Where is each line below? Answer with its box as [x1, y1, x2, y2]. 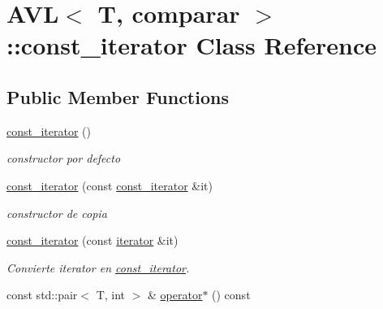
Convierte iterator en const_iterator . [6, 259, 190, 276]
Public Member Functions [6, 84, 229, 109]
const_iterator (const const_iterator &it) [6, 176, 213, 194]
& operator [148, 286, 203, 303]
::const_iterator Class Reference [6, 28, 377, 62]
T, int [96, 286, 126, 303]
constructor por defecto [6, 150, 121, 167]
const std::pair [6, 286, 78, 303]
